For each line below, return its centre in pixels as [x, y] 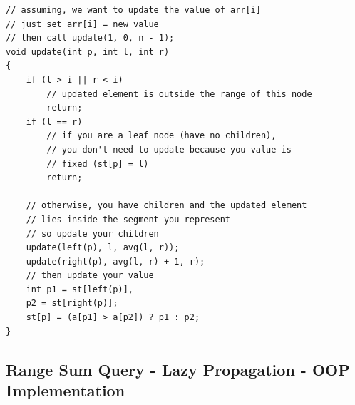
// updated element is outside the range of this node [179, 94]
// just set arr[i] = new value [82, 24]
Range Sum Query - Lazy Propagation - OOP [178, 369]
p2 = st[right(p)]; [72, 303]
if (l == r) [54, 122]
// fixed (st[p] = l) [98, 164]
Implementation [66, 390]
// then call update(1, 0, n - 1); [90, 38]
